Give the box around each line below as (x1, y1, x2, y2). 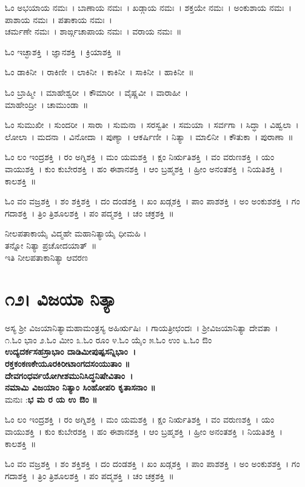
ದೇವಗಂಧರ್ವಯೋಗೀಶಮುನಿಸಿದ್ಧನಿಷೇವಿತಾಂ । (5, 369, 133, 381)
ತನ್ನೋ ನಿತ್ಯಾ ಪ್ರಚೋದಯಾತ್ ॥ (5, 238, 97, 251)
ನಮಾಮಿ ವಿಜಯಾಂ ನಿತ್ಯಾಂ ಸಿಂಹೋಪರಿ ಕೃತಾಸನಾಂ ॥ (5, 381, 156, 394)
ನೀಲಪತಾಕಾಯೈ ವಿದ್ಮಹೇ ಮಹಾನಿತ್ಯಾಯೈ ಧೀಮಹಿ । (5, 227, 147, 240)
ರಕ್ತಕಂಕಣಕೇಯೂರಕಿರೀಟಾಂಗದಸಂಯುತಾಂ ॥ (5, 357, 130, 369)
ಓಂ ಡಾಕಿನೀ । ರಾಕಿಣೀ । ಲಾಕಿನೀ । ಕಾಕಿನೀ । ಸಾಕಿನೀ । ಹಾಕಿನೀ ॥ (5, 65, 194, 78)
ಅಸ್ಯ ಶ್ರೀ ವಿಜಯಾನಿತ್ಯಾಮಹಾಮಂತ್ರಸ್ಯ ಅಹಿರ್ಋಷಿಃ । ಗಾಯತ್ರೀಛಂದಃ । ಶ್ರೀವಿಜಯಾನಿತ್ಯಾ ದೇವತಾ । (5, 321, 278, 334)
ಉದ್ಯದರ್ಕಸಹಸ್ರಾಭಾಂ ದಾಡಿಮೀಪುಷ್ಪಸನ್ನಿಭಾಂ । (5, 345, 136, 358)
